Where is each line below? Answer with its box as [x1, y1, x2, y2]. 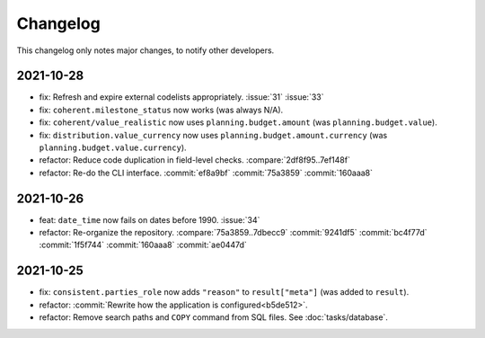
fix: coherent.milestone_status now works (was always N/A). [39, 104, 284, 115]
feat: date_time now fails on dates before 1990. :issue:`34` [39, 214, 260, 225]
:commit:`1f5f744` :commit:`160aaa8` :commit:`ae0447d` [39, 239, 247, 251]
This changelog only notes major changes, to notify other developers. [16, 45, 275, 56]
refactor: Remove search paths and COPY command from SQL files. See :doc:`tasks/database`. [39, 312, 388, 323]
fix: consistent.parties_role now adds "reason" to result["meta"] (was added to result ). [39, 287, 410, 298]
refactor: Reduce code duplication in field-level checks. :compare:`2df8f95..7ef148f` [39, 155, 350, 165]
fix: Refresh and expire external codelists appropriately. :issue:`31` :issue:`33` [39, 92, 324, 102]
